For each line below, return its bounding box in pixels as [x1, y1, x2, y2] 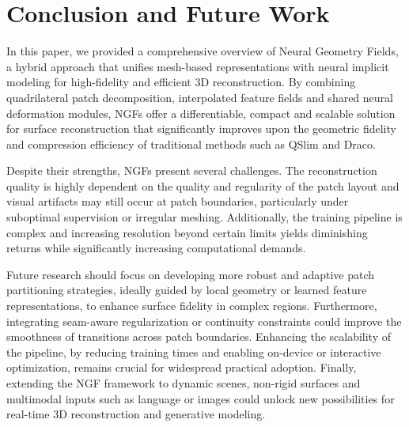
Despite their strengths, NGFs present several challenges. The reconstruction [6, 162, 377, 179]
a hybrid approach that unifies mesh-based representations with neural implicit [6, 58, 389, 74]
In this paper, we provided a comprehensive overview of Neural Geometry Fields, [6, 43, 399, 59]
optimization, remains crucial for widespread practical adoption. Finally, [6, 359, 357, 376]
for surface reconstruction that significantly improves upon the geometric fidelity [6, 120, 396, 137]
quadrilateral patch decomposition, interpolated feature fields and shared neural [6, 89, 393, 105]
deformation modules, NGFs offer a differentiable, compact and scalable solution [6, 104, 396, 121]
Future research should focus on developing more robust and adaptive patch [6, 266, 375, 282]
